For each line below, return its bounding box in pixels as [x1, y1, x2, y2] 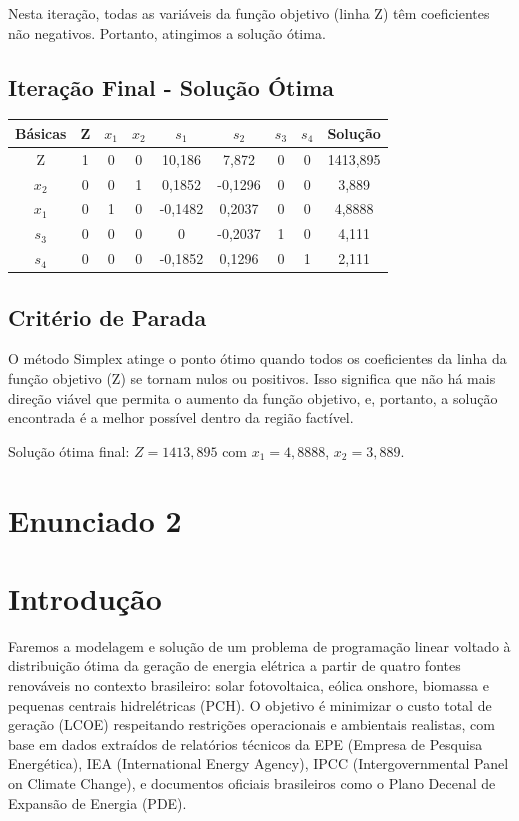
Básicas [15, 122, 67, 143]
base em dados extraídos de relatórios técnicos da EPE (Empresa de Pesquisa [8, 733, 483, 754]
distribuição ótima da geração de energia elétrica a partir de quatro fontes [8, 655, 461, 676]
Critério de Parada [8, 301, 207, 332]
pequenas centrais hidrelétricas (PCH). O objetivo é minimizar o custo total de [8, 694, 492, 715]
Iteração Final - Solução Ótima [8, 71, 335, 102]
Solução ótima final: [8, 440, 130, 461]
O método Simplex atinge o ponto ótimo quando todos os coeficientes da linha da [8, 348, 507, 369]
